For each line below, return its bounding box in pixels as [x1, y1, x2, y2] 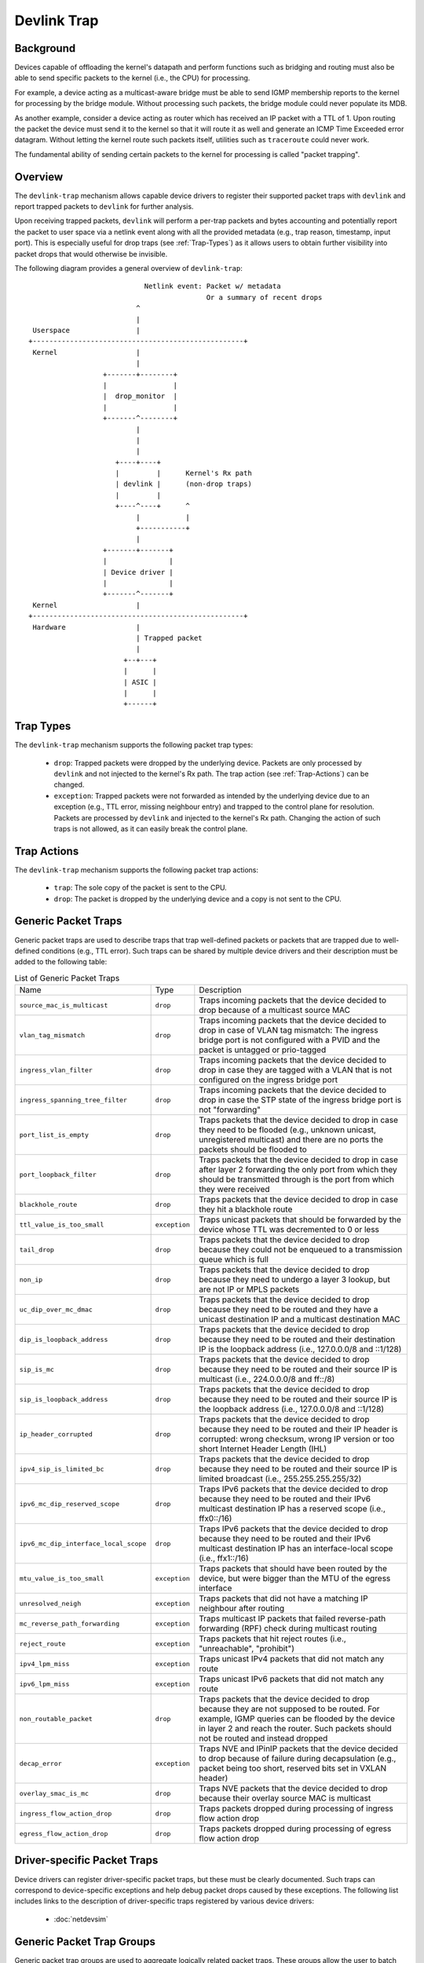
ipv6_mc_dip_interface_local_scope [19, 1539, 147, 1548]
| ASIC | [122, 678, 157, 686]
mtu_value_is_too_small [19, 1574, 104, 1582]
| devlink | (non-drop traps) [115, 480, 253, 488]
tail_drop [19, 1245, 55, 1254]
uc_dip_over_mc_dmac [19, 1305, 93, 1314]
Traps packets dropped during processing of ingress [199, 1803, 394, 1814]
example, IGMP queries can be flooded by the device [199, 1713, 396, 1724]
